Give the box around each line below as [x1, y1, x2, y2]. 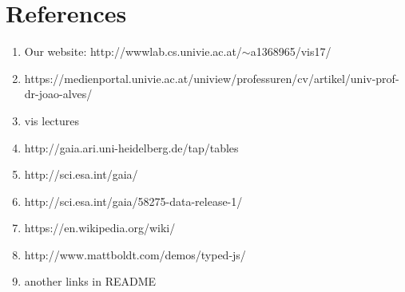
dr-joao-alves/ [24, 85, 93, 102]
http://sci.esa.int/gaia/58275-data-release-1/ [24, 192, 243, 209]
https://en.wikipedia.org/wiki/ [24, 219, 176, 236]
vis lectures [24, 112, 80, 128]
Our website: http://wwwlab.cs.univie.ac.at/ [24, 43, 242, 60]
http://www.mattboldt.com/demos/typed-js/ [24, 246, 246, 262]
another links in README [24, 273, 157, 290]
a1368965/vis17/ [250, 43, 332, 60]
